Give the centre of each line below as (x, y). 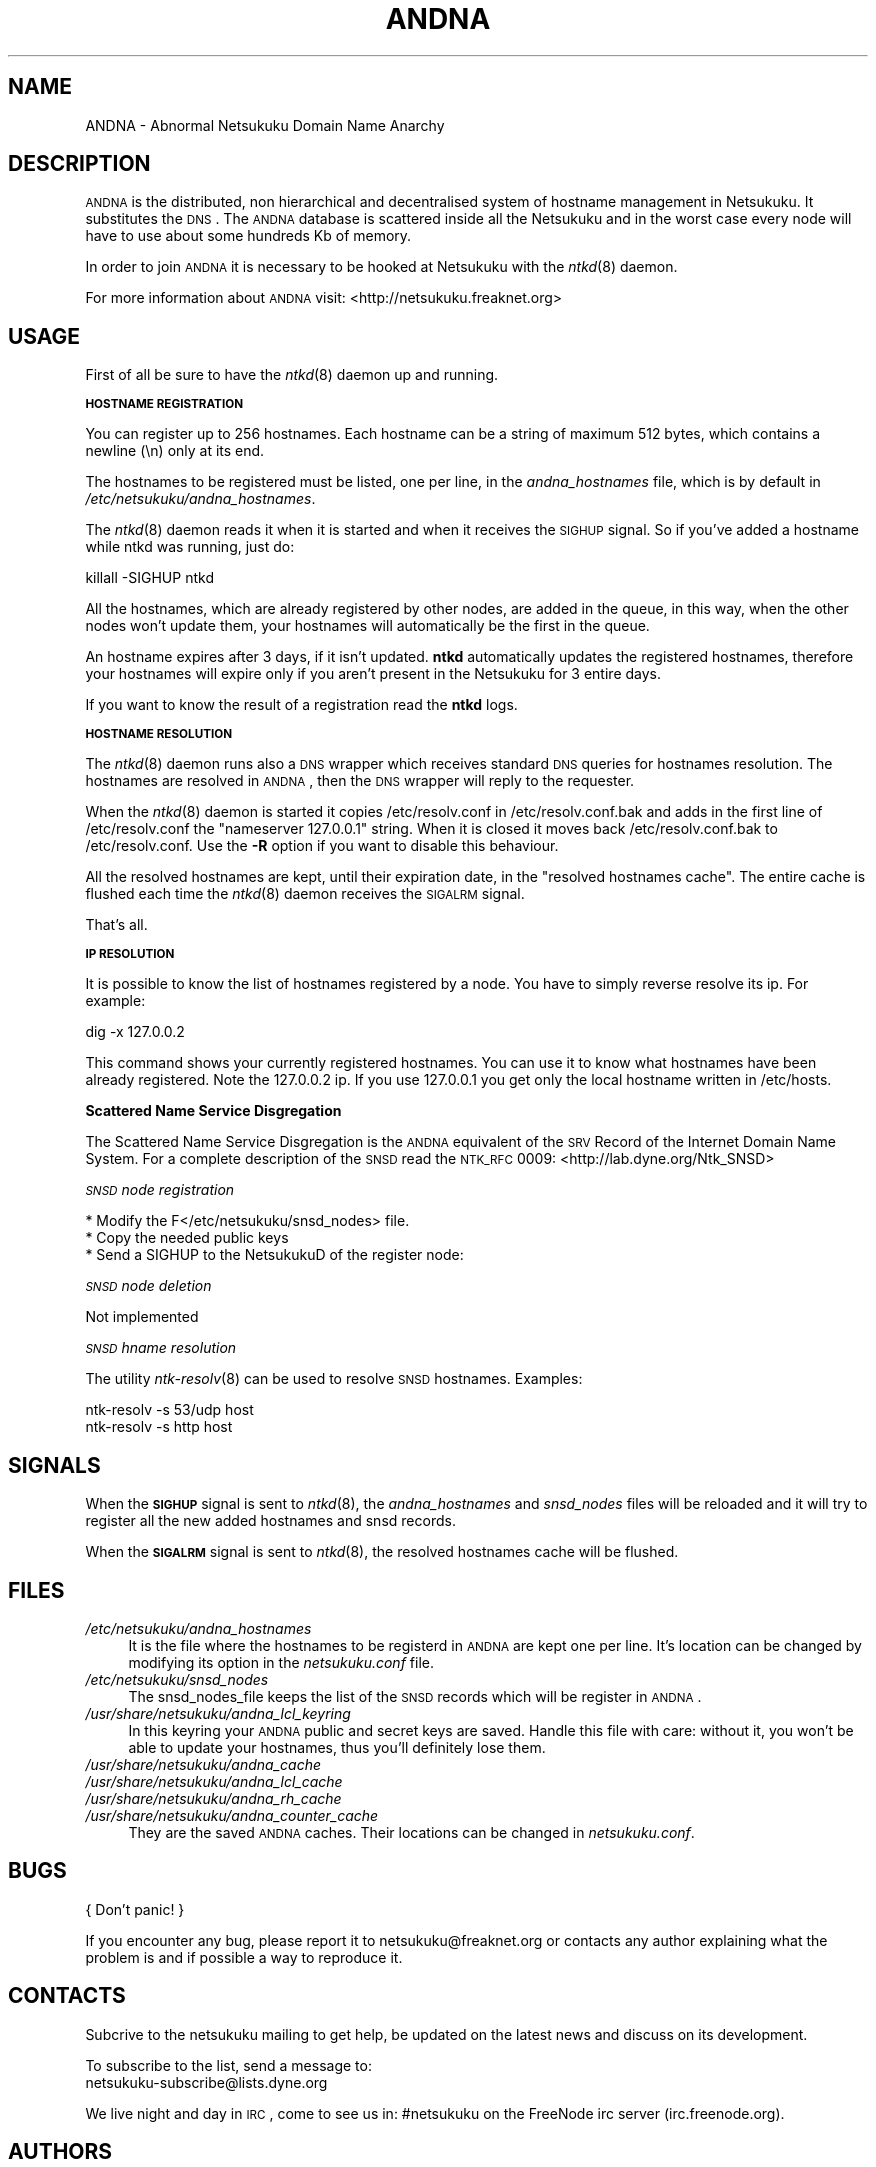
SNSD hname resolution (161, 1348)
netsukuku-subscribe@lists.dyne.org (206, 2082)
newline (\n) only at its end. (175, 451)
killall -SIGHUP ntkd (149, 578)
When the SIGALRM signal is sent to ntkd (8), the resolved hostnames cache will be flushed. (382, 1552)
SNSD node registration (160, 1190)
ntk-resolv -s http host (159, 1427)
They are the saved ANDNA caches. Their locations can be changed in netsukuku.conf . (411, 1832)
